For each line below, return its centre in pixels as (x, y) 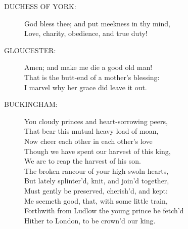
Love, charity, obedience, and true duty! (86, 33)
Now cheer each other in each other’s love (88, 141)
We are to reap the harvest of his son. (83, 161)
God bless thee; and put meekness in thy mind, (97, 23)
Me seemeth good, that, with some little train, (96, 200)
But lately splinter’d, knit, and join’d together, (97, 181)
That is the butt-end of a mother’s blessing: (92, 77)
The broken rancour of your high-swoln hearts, (97, 170)
